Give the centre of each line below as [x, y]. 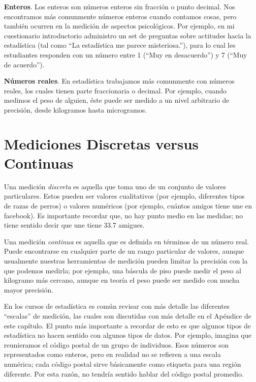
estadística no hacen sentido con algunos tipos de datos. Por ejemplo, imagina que [128, 335]
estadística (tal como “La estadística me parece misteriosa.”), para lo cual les [120, 45]
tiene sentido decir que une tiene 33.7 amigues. [74, 225]
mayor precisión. [29, 289]
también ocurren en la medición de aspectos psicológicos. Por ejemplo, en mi [119, 26]
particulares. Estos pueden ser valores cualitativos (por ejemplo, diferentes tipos [124, 196]
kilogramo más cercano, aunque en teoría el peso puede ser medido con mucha [122, 280]
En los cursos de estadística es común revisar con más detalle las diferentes [117, 306]
